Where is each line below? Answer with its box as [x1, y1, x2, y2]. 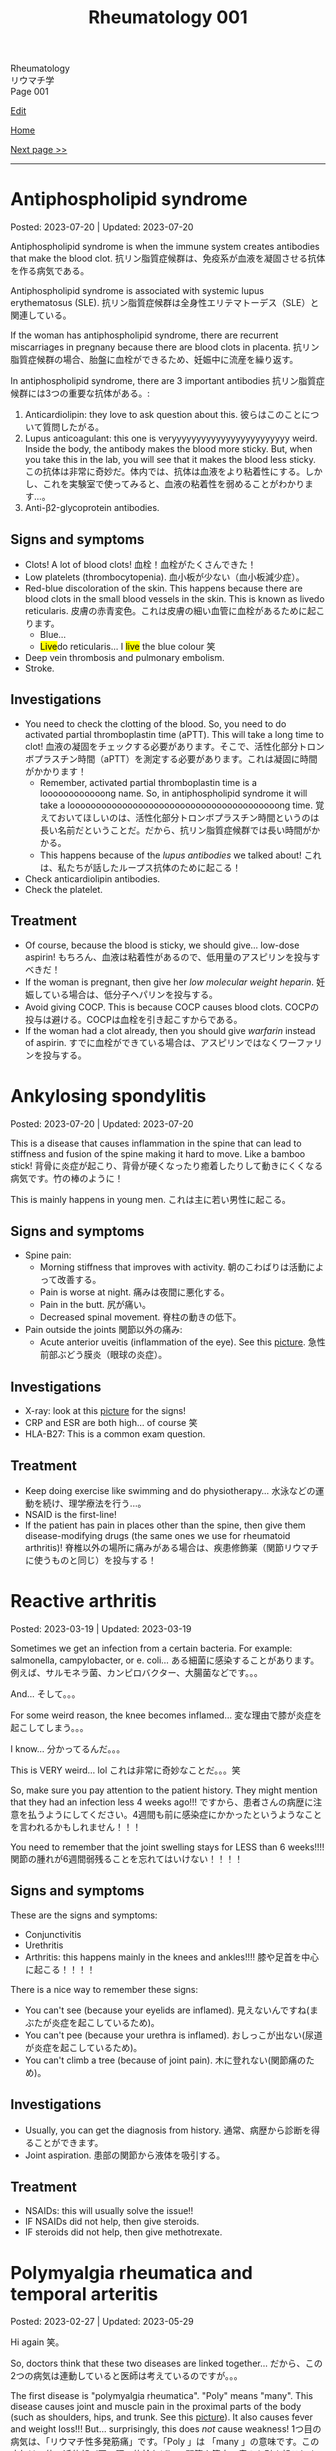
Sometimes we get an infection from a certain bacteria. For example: [10, 1642, 293, 1654]
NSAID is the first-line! [24, 1508, 117, 1520]
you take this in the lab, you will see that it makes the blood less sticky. [24, 454, 317, 466]
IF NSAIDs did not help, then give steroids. [24, 2216, 200, 2228]
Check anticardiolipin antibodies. [24, 872, 161, 885]
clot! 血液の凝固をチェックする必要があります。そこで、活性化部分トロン [24, 740, 325, 752]
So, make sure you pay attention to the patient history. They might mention [10, 1784, 318, 1796]
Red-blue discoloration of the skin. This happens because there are [24, 582, 303, 594]
